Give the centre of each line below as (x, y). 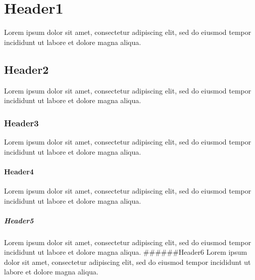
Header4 (19, 171)
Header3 (21, 123)
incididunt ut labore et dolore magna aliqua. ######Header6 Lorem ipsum (126, 252)
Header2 (27, 69)
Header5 (19, 220)
